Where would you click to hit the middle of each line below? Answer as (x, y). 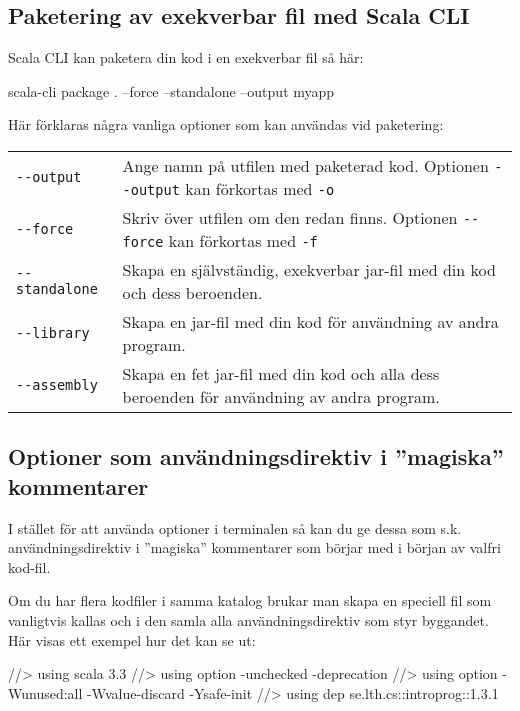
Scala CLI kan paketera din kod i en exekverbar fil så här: (186, 57)
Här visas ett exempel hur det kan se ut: (132, 639)
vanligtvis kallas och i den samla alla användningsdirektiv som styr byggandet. (248, 619)
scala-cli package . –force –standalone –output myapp (171, 90)
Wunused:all (45, 692)
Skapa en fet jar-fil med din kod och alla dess (281, 373)
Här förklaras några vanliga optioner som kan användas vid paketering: (226, 124)
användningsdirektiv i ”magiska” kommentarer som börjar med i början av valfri (254, 547)
